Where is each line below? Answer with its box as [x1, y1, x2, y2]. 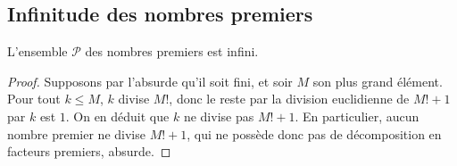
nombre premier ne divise [7, 124, 145, 143]
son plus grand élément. [312, 71, 443, 90]
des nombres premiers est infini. [85, 42, 259, 61]
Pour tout [7, 89, 61, 108]
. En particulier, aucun [295, 106, 420, 125]
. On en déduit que [65, 106, 170, 125]
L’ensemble [7, 42, 68, 61]
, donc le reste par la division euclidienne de [169, 89, 410, 108]
